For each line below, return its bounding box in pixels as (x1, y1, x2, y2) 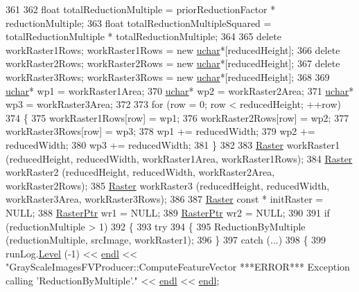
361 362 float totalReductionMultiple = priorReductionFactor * (6, 2, 276, 16)
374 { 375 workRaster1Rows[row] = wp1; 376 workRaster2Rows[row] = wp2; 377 (6, 110, 349, 125)
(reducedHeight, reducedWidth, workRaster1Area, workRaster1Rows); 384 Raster (6, 151, 353, 165)
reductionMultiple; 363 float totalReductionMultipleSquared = (6, 15, 272, 30)
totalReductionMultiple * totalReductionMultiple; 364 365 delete (6, 29, 281, 44)
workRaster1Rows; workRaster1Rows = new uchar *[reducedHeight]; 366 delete (6, 42, 340, 57)
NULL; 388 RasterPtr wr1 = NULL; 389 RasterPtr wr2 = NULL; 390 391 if (6, 205, 330, 219)
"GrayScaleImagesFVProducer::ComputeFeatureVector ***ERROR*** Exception (6, 259, 350, 274)
